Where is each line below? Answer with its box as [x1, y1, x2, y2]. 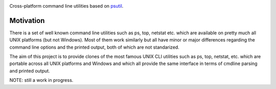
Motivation [9, 16, 45, 25]
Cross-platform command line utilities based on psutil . [9, 3, 124, 9]
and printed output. [9, 68, 51, 74]
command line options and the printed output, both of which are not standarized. [9, 44, 180, 50]
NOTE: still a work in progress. [9, 77, 74, 83]
